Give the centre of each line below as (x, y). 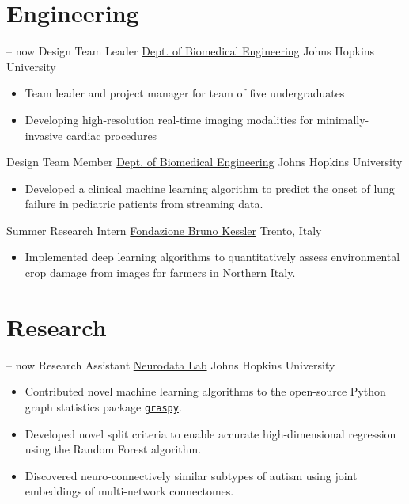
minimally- (343, 119)
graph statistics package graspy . (103, 406)
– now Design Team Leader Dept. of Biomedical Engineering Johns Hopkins (191, 51)
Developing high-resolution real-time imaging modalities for (169, 119)
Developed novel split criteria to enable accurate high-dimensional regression (210, 433)
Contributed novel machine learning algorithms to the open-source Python (205, 391)
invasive (44, 135)
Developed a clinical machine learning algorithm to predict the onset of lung (210, 188)
